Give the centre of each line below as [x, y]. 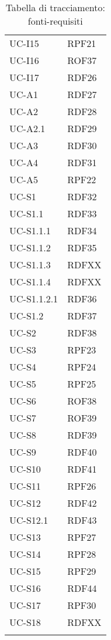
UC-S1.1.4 [30, 282]
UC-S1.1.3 [30, 265]
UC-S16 [25, 588]
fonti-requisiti [55, 21]
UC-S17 [25, 605]
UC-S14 [25, 554]
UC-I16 [24, 60]
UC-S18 [25, 622]
